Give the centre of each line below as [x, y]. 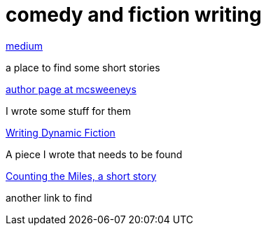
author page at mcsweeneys [71, 89]
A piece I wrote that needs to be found [94, 154]
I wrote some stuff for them [68, 111]
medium [24, 45]
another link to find [49, 197]
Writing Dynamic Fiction [61, 132]
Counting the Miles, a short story [81, 176]
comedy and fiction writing [134, 15]
